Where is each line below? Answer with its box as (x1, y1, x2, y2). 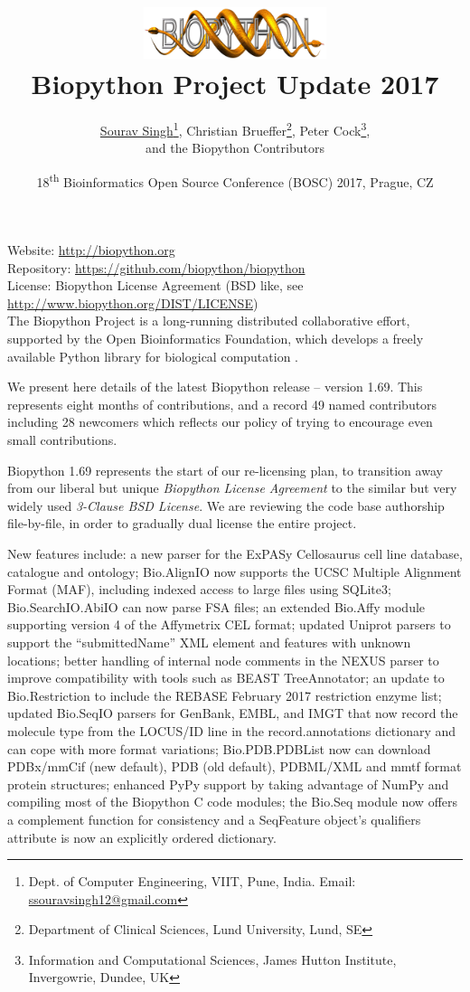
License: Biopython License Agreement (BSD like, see (7, 276, 304, 295)
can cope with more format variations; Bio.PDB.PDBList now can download (7, 739, 431, 758)
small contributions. (7, 430, 117, 449)
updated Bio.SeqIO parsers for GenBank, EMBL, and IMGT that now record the (7, 704, 458, 723)
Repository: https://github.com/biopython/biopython (7, 258, 305, 277)
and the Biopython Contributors (146, 138, 324, 157)
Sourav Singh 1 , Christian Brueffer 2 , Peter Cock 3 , (99, 118, 371, 139)
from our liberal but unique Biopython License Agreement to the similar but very (7, 478, 457, 497)
